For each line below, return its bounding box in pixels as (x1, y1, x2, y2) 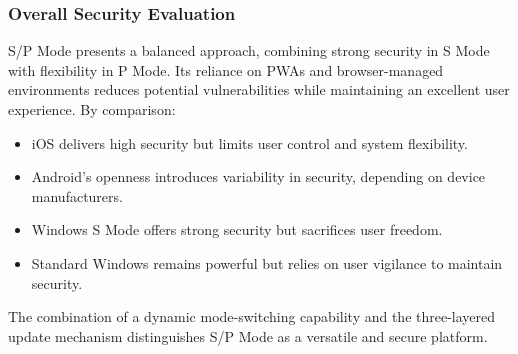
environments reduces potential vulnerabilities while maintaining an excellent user (8, 79, 510, 100)
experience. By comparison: (8, 99, 176, 119)
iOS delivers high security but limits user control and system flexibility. (31, 132, 468, 153)
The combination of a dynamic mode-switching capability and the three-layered (8, 306, 496, 327)
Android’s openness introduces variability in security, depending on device (31, 166, 486, 187)
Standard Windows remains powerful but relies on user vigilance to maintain (31, 252, 503, 273)
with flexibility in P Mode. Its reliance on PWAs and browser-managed (8, 59, 444, 80)
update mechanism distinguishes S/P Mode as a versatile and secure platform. (8, 325, 488, 346)
